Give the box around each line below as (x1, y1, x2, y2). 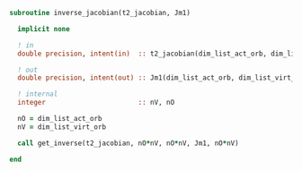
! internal (17, 90, 58, 98)
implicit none (17, 24, 70, 33)
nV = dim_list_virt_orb (17, 122, 106, 132)
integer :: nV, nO (17, 98, 175, 107)
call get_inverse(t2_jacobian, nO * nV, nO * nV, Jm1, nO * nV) (17, 139, 240, 148)
